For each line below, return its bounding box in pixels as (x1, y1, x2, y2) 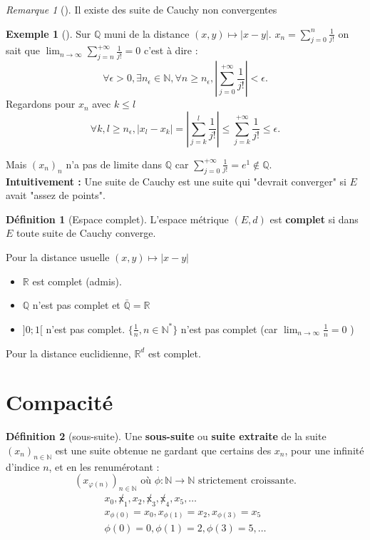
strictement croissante (197, 476, 294, 486)
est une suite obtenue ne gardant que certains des (55, 442, 272, 457)
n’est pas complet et (32, 297, 120, 312)
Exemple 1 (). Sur (6, 26, 91, 41)
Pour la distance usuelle (6, 249, 110, 264)
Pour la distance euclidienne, (6, 345, 131, 360)
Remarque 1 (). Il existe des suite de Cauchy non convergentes (6, 2, 277, 16)
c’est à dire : (143, 43, 198, 58)
